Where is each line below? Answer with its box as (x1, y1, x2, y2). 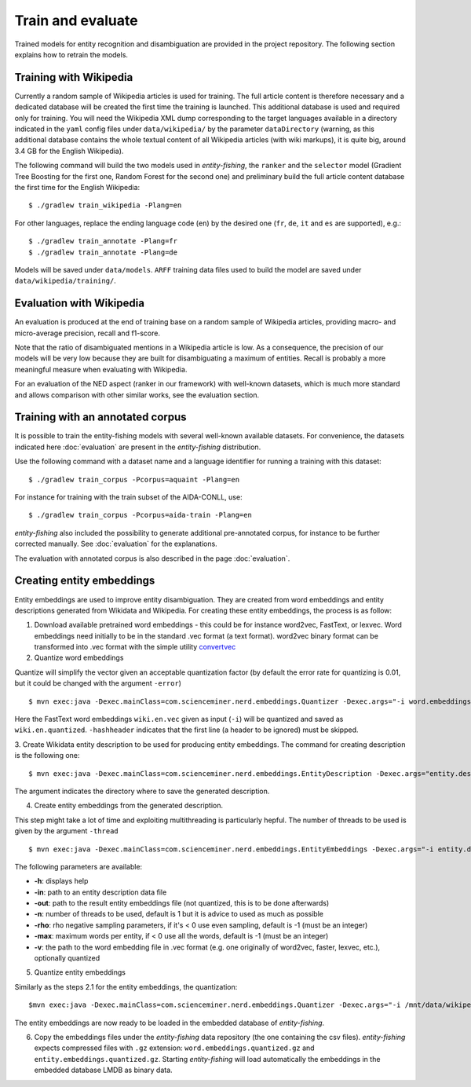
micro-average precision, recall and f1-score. (14, 328, 161, 338)
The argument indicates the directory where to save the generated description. (14, 786, 270, 796)
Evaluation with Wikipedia (14, 297, 145, 310)
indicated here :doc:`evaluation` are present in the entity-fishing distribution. (14, 442, 261, 452)
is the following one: (14, 751, 80, 760)
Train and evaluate (14, 12, 138, 29)
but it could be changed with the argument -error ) (14, 679, 182, 688)
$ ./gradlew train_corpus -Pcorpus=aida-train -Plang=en (28, 511, 253, 520)
